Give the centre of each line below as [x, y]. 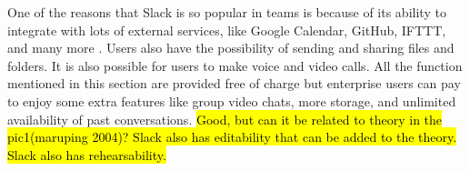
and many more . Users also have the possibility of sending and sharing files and [231, 48]
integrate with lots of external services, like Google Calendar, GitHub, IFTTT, [227, 30]
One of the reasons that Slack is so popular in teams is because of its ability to [227, 12]
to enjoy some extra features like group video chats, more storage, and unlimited [232, 101]
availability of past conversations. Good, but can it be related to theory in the [225, 119]
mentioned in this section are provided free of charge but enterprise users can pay [234, 83]
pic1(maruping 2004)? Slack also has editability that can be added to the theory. [232, 137]
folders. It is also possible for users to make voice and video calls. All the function [235, 65]
